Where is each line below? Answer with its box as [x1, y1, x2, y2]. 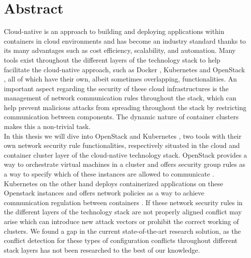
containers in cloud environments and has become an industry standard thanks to [4, 35, 246, 46]
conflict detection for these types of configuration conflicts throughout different [4, 235, 238, 245]
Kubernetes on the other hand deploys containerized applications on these [4, 178, 223, 188]
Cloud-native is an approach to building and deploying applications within [4, 26, 224, 36]
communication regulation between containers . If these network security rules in [4, 197, 243, 207]
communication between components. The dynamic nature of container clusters [4, 112, 239, 122]
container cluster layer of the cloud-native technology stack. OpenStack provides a [4, 149, 247, 160]
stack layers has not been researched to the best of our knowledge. [4, 244, 200, 255]
